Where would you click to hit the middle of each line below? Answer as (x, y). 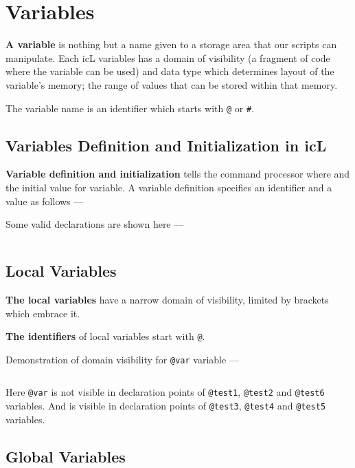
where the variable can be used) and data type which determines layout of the (170, 71)
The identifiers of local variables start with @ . (105, 336)
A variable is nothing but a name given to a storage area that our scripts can (171, 44)
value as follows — (45, 201)
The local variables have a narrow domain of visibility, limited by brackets (167, 299)
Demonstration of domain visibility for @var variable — (122, 359)
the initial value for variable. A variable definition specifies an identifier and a (169, 187)
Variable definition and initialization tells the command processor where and (178, 174)
